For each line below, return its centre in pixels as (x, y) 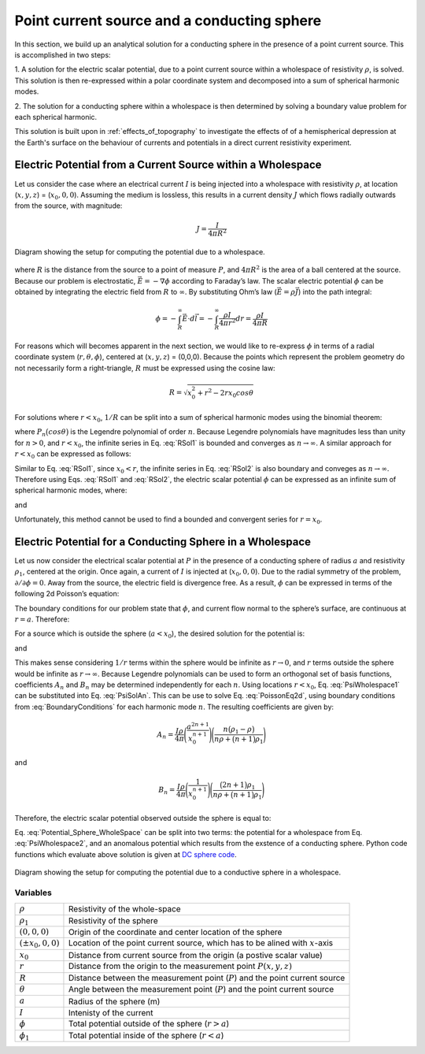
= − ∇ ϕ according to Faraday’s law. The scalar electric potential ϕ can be (264, 280)
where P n (30, 433)
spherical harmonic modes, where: (71, 490)
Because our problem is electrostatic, (75, 280)
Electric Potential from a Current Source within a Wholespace (168, 165)
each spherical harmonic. (56, 117)
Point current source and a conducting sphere (168, 20)
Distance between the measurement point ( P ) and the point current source (207, 978)
